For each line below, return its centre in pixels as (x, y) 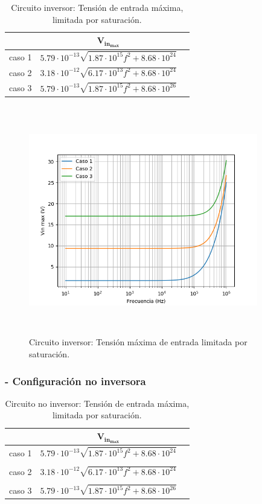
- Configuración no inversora (75, 381)
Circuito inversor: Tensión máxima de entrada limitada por (138, 342)
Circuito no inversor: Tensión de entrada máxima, (97, 403)
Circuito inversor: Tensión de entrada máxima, (97, 7)
